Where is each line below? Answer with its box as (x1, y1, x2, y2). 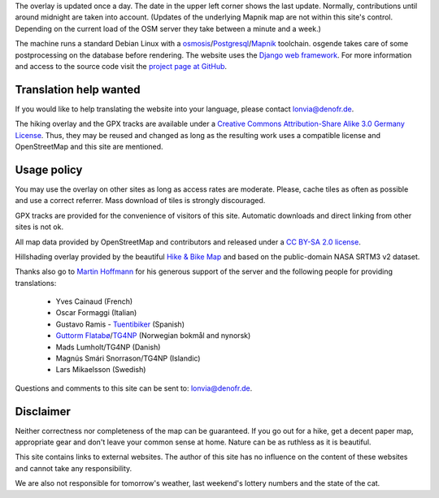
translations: (15, 278, 57, 288)
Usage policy (15, 162, 83, 176)
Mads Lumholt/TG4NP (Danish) (55, 342, 161, 352)
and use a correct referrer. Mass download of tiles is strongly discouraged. (15, 196, 266, 206)
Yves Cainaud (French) (55, 297, 133, 306)
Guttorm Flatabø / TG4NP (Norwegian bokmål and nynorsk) (55, 331, 251, 340)
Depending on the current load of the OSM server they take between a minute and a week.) (15, 24, 321, 33)
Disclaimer (15, 405, 71, 418)
